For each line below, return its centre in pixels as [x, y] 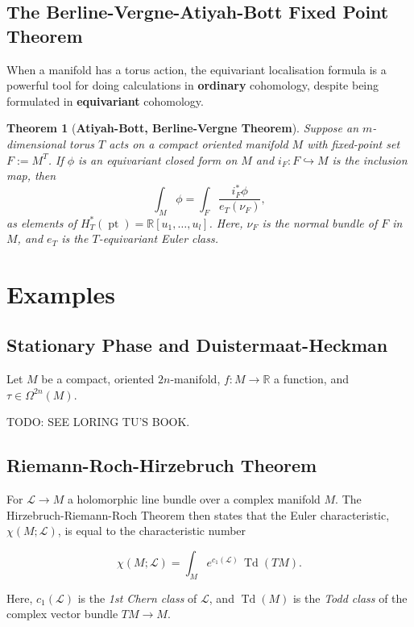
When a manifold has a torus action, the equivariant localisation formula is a [197, 69]
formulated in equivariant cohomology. [105, 100]
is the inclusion [370, 159]
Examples [61, 293]
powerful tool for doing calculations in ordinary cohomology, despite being [193, 85]
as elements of [41, 222]
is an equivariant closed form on [158, 159]
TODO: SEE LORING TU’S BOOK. [98, 422]
